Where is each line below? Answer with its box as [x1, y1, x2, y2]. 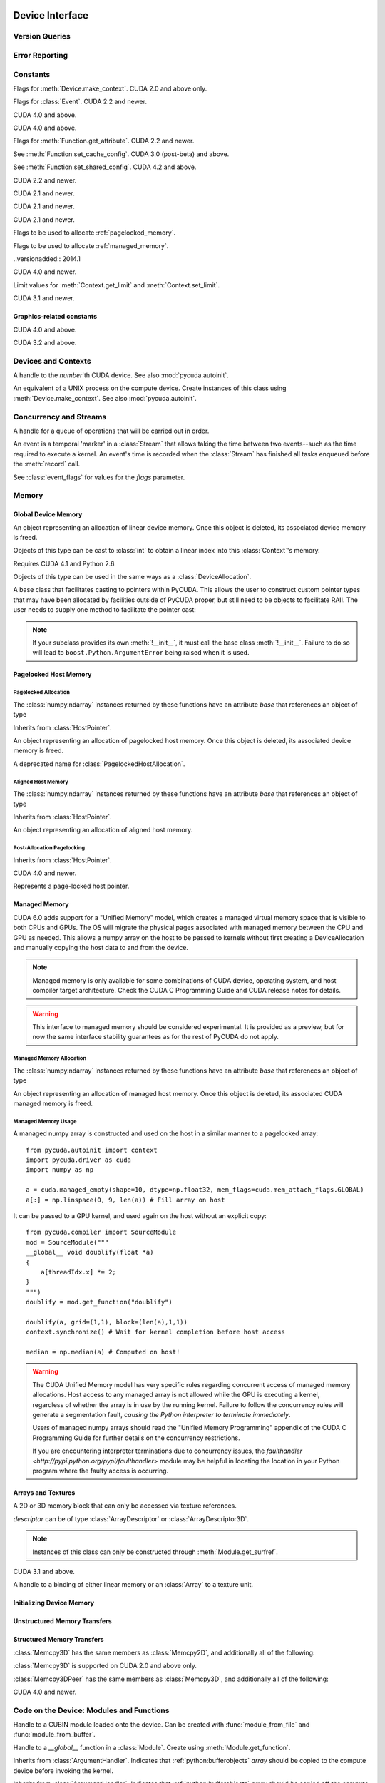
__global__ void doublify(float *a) [26, 1248, 154, 1257]
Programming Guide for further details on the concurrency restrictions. [32, 1434, 240, 1442]
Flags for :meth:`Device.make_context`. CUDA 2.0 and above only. [13, 84, 207, 93]
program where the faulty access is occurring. [32, 1466, 169, 1475]
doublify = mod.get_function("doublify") [26, 1298, 173, 1307]
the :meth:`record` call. [13, 460, 81, 469]
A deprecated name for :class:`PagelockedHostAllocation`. [13, 760, 185, 768]
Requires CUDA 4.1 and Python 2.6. [13, 559, 117, 568]
